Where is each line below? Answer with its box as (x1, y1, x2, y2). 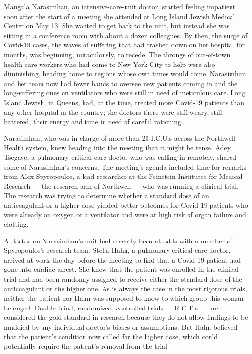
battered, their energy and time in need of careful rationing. (4, 116, 183, 127)
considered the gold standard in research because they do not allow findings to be (4, 312, 248, 322)
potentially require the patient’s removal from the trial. (4, 341, 169, 351)
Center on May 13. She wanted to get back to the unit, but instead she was (4, 21, 230, 31)
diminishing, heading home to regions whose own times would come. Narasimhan (4, 68, 246, 79)
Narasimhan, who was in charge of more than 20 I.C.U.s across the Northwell (4, 133, 235, 143)
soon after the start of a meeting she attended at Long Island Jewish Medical (4, 11, 235, 21)
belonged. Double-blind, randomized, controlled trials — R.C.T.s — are (4, 302, 219, 312)
